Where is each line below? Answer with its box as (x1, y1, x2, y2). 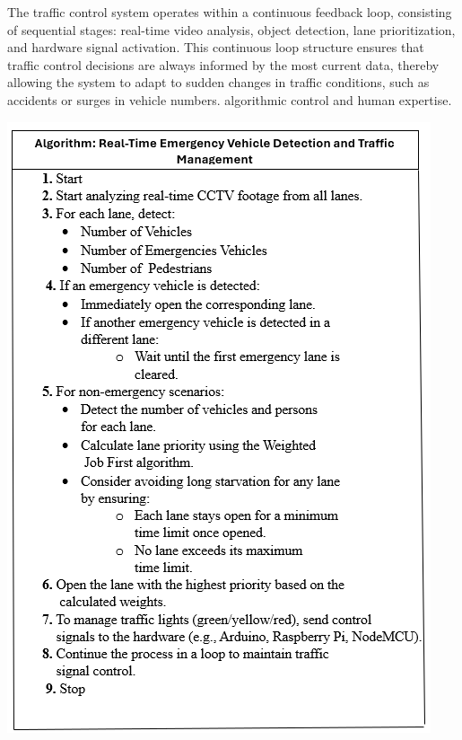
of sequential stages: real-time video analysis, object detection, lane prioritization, (7, 20, 456, 39)
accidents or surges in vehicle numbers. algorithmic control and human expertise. (7, 90, 452, 109)
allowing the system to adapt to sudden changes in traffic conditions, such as (7, 73, 430, 92)
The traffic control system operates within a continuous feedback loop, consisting (7, 3, 452, 21)
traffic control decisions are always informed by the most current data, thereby (7, 55, 440, 74)
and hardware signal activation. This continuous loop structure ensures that (7, 38, 424, 57)
